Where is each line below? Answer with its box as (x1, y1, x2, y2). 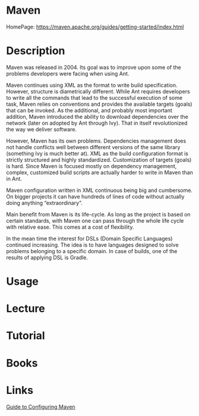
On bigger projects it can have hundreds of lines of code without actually (6, 193, 185, 200)
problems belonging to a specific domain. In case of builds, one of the (6, 247, 178, 254)
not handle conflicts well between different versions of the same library (6, 143, 181, 150)
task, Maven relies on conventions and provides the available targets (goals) (6, 100, 192, 108)
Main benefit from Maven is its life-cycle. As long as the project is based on (6, 210, 191, 218)
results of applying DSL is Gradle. (6, 254, 88, 261)
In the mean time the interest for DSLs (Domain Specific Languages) (6, 235, 173, 242)
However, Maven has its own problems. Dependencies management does (6, 137, 187, 144)
